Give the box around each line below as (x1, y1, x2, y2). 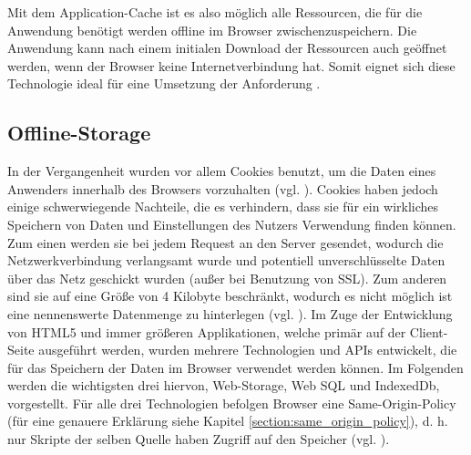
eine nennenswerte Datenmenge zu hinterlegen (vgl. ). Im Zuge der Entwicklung (7, 304, 453, 323)
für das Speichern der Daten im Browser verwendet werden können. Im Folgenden (7, 357, 464, 377)
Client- (409, 322, 448, 341)
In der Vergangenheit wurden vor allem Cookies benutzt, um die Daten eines (7, 161, 436, 181)
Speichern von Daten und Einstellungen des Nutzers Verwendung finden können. (7, 214, 456, 233)
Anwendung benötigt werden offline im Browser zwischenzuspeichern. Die (7, 20, 417, 39)
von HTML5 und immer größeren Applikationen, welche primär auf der (7, 322, 406, 341)
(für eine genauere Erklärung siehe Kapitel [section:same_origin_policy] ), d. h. (7, 411, 448, 430)
